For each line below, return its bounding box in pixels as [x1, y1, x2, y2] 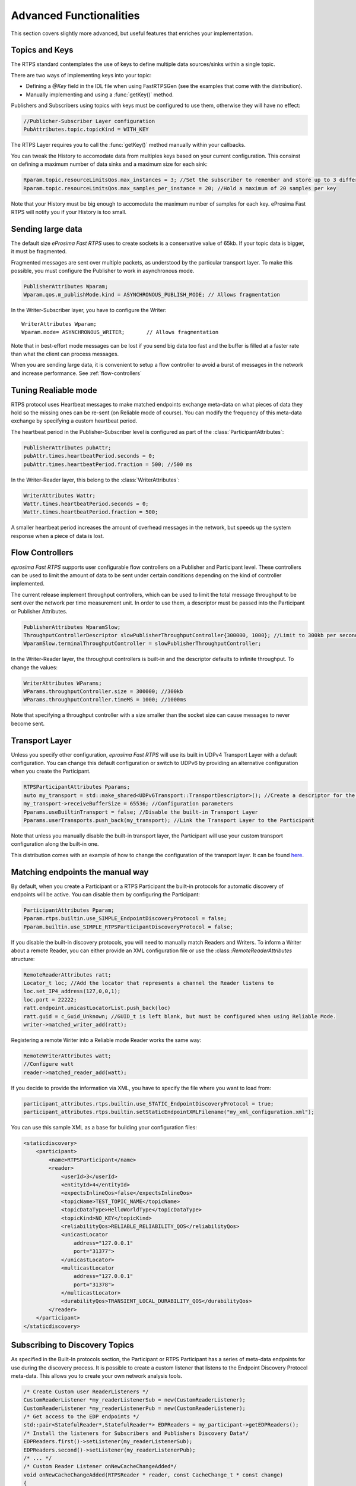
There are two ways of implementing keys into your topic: [11, 71, 152, 78]
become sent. [11, 720, 44, 727]
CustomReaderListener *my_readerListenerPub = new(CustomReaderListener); [23, 1405, 246, 1412]
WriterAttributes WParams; [23, 679, 102, 687]
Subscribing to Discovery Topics [11, 1340, 135, 1350]
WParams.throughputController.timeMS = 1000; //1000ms [23, 696, 186, 703]
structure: [11, 955, 35, 962]
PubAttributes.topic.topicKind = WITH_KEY [23, 126, 149, 133]
